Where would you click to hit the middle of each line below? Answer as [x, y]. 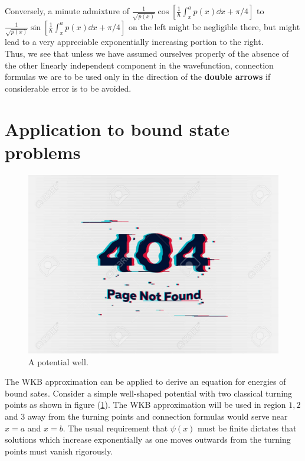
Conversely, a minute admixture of [67, 11]
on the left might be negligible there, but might [214, 26]
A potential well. [58, 361]
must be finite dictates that [247, 428]
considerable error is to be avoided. [68, 88]
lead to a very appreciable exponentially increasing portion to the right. [134, 42]
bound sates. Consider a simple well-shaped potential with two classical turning [149, 393]
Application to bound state [117, 129]
